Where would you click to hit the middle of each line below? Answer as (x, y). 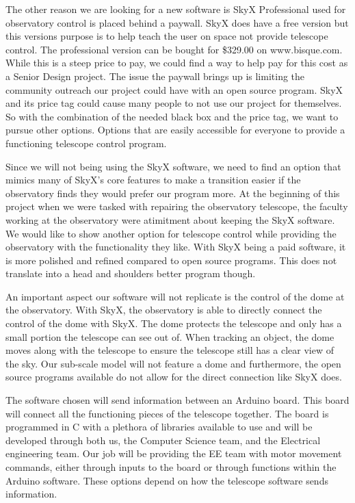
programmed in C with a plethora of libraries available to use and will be (159, 427)
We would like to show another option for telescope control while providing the (171, 233)
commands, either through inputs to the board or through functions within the (171, 467)
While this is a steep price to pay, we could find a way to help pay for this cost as (177, 63)
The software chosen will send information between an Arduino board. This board (177, 400)
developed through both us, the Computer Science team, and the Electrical (163, 440)
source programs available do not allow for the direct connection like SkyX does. (174, 377)
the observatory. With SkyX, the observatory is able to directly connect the (164, 310)
